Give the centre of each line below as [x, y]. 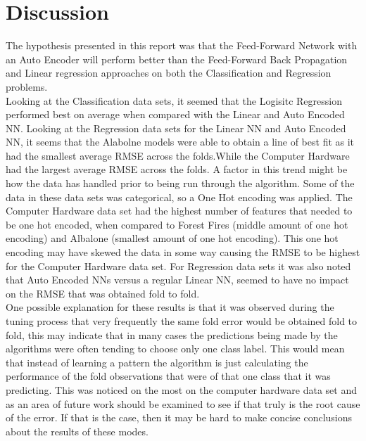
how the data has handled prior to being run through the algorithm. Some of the [180, 183]
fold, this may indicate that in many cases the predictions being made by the [172, 334]
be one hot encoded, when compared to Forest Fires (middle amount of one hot [177, 224]
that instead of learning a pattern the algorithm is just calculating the [157, 362]
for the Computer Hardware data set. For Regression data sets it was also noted [178, 266]
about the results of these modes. [77, 431]
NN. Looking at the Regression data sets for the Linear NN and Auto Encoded [176, 128]
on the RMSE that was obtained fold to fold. [103, 293]
